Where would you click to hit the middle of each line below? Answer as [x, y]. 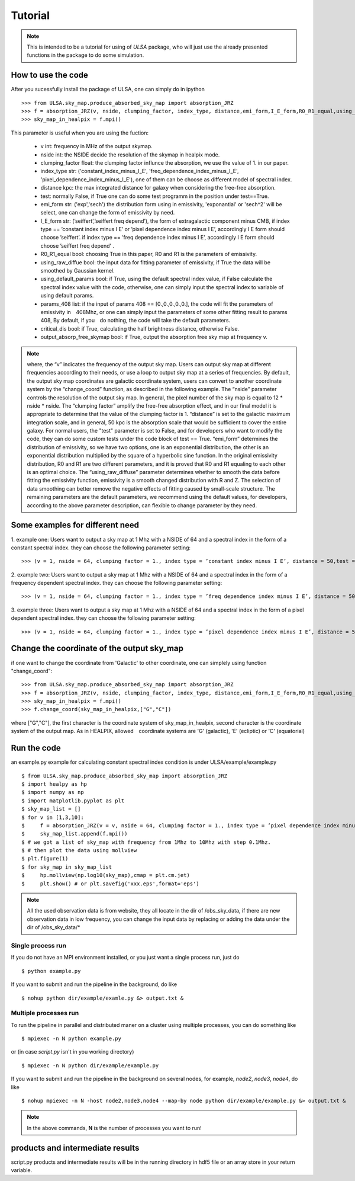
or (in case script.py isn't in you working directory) [72, 1052]
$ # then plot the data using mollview [79, 851]
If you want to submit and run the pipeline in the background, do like [94, 984]
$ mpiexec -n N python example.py [71, 1039]
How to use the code [50, 75]
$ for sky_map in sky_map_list [67, 867]
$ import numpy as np [53, 792]
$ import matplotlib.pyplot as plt [73, 801]
